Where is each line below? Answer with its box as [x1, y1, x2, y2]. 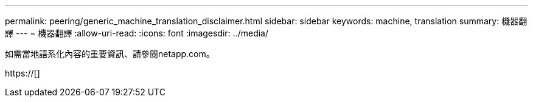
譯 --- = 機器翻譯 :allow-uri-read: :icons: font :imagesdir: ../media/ [5, 28, 269, 38]
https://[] [5, 68, 40, 78]
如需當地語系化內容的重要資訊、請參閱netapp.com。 [5, 49, 215, 59]
